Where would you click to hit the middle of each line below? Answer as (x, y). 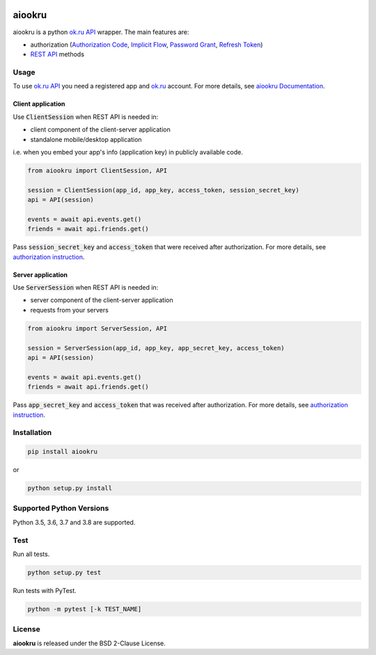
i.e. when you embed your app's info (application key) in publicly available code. (128, 152)
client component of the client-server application (100, 129)
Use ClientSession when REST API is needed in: (86, 117)
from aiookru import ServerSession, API (97, 328)
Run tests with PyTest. (45, 590)
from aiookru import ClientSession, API (97, 170)
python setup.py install (70, 488)
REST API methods (57, 54)
